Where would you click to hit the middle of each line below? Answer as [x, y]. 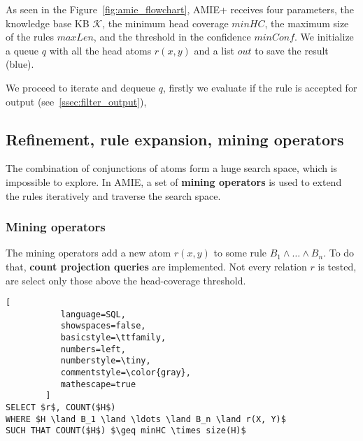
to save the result [292, 50]
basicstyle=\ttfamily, [113, 338]
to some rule [240, 253]
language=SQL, [93, 314]
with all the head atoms [100, 50]
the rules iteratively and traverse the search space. [113, 195]
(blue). [20, 64]
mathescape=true [98, 384]
